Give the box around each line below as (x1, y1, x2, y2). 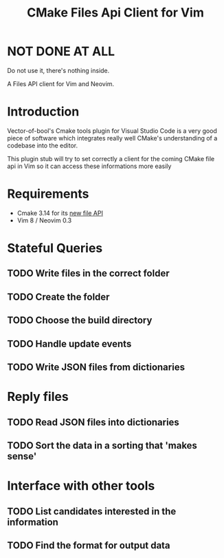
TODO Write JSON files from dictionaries (7, 361, 186, 373)
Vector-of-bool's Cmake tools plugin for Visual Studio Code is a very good (7, 126, 218, 135)
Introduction (7, 104, 80, 120)
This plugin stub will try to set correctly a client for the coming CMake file (7, 154, 215, 163)
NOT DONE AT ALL (7, 43, 115, 59)
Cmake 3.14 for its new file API (16, 209, 103, 217)
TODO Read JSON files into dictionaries (7, 416, 180, 428)
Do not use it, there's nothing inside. (7, 66, 110, 74)
